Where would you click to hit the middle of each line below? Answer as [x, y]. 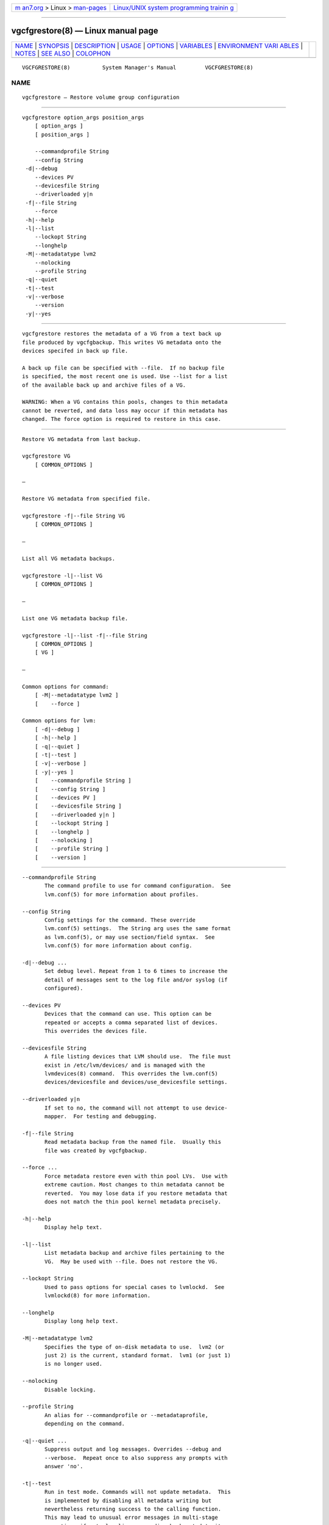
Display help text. [74, 1227]
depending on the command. [85, 1424]
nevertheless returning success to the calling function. [133, 1509]
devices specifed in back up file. [75, 351]
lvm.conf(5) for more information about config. [119, 946]
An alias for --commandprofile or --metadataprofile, [126, 1415]
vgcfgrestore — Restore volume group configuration [101, 97]
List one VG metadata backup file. [75, 618]
